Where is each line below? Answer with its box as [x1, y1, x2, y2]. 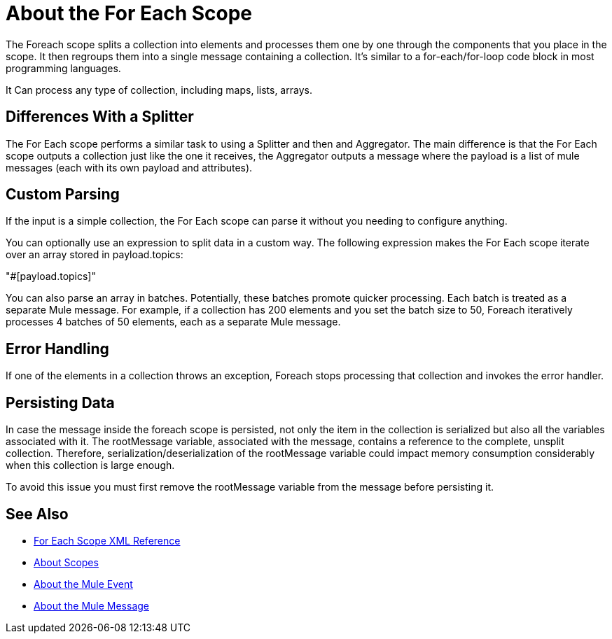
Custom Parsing [6, 185, 120, 204]
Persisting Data [6, 393, 115, 412]
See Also [6, 505, 69, 523]
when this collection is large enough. [6, 459, 175, 472]
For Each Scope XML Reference [34, 534, 181, 547]
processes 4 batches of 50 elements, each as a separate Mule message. [6, 316, 341, 328]
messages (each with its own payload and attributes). [6, 161, 253, 174]
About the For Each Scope [6, 1, 253, 25]
